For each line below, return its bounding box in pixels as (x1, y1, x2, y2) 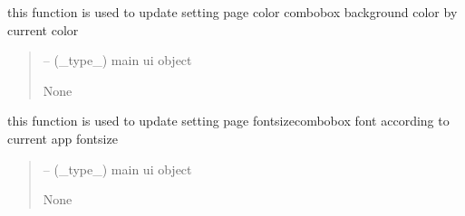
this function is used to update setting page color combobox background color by (7, 3, 458, 21)
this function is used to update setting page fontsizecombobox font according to (7, 111, 450, 130)
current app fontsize (7, 128, 118, 147)
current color (7, 20, 79, 39)
